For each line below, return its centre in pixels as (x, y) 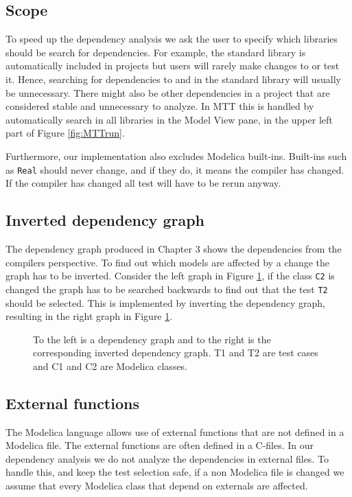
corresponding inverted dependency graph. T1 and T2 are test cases (176, 352)
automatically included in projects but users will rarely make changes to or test (173, 66)
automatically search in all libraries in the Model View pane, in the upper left (169, 119)
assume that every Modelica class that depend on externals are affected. (157, 486)
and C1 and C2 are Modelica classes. (110, 366)
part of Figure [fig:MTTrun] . (65, 133)
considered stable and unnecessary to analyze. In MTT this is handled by (160, 106)
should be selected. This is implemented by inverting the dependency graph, (165, 302)
